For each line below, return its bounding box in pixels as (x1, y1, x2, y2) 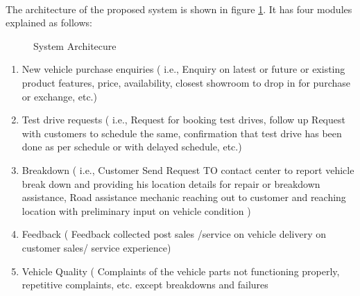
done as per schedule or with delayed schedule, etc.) (22, 139, 242, 154)
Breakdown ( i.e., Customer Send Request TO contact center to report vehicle (22, 162, 354, 177)
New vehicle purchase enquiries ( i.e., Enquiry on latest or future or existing (22, 62, 345, 76)
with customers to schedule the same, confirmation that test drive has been (22, 125, 342, 140)
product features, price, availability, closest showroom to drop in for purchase (22, 75, 350, 89)
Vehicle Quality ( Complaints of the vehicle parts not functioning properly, (22, 263, 340, 278)
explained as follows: (6, 15, 92, 30)
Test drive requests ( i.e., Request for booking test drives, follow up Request (22, 112, 345, 127)
